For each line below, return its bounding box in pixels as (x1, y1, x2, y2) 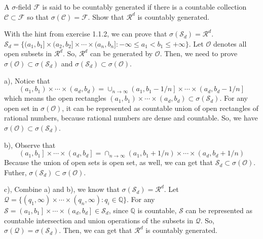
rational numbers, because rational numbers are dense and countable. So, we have (4, 112, 258, 123)
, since (108, 205, 128, 215)
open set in (4, 102, 39, 113)
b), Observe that (4, 139, 56, 150)
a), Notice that (4, 75, 50, 86)
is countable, (137, 205, 177, 215)
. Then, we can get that (59, 225, 132, 235)
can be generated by (90, 48, 153, 59)
